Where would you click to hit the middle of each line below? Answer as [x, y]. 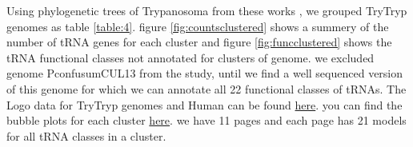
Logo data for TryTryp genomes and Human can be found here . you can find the [204, 104]
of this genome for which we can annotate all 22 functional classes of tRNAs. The [206, 88]
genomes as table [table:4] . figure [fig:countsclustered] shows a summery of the [198, 26]
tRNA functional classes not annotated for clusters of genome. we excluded [190, 57]
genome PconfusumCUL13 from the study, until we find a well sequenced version [205, 73]
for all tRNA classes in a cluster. [86, 135]
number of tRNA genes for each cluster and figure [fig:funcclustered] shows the [199, 42]
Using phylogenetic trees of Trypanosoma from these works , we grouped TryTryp [207, 10]
